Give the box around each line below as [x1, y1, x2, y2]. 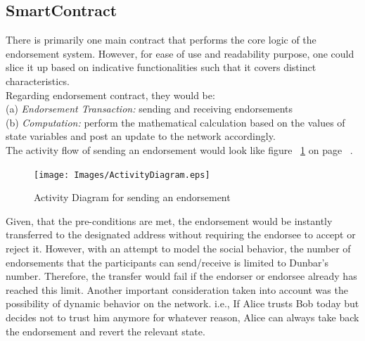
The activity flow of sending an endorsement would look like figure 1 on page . [6, 142, 353, 157]
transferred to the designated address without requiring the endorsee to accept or [6, 227, 356, 242]
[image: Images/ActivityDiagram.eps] [34, 169, 210, 180]
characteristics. [6, 73, 70, 88]
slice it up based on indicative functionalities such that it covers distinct [6, 60, 316, 75]
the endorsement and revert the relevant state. [6, 323, 205, 338]
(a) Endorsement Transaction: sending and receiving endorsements [6, 101, 293, 116]
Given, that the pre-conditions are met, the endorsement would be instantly [6, 213, 333, 228]
